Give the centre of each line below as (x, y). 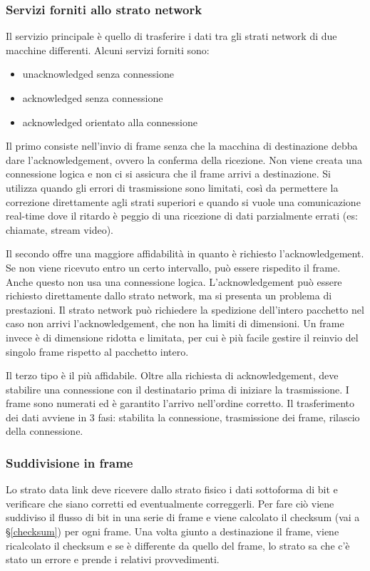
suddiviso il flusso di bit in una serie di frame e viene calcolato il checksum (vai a (183, 517)
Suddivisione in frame (70, 462)
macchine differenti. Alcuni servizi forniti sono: (108, 50)
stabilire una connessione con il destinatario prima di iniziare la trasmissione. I (178, 389)
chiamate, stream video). (60, 229)
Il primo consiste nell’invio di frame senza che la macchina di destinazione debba (182, 146)
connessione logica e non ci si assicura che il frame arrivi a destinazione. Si (168, 174)
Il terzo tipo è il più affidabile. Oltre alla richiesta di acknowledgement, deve (172, 375)
